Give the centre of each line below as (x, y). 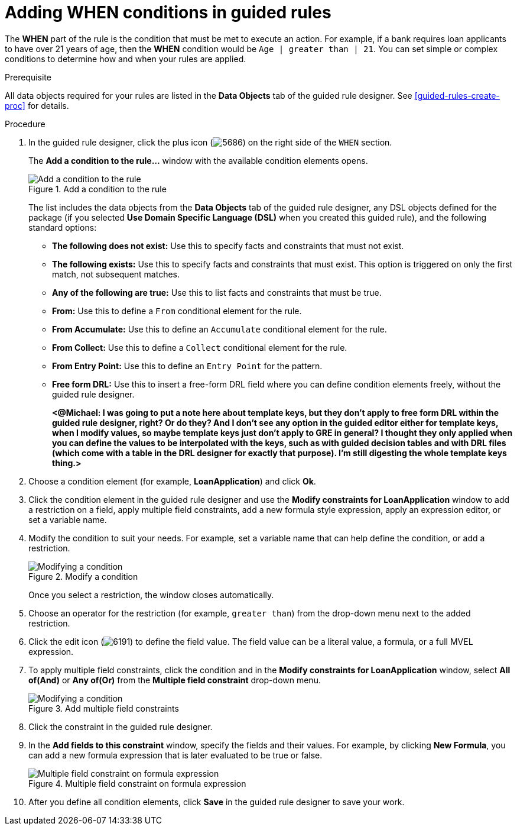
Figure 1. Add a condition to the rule (97, 189)
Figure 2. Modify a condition (83, 576)
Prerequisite (28, 77)
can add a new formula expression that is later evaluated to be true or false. (175, 755)
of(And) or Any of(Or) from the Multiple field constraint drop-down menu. (175, 680)
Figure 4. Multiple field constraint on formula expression (137, 783)
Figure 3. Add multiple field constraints (104, 708)
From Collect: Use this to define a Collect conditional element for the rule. (200, 347)
